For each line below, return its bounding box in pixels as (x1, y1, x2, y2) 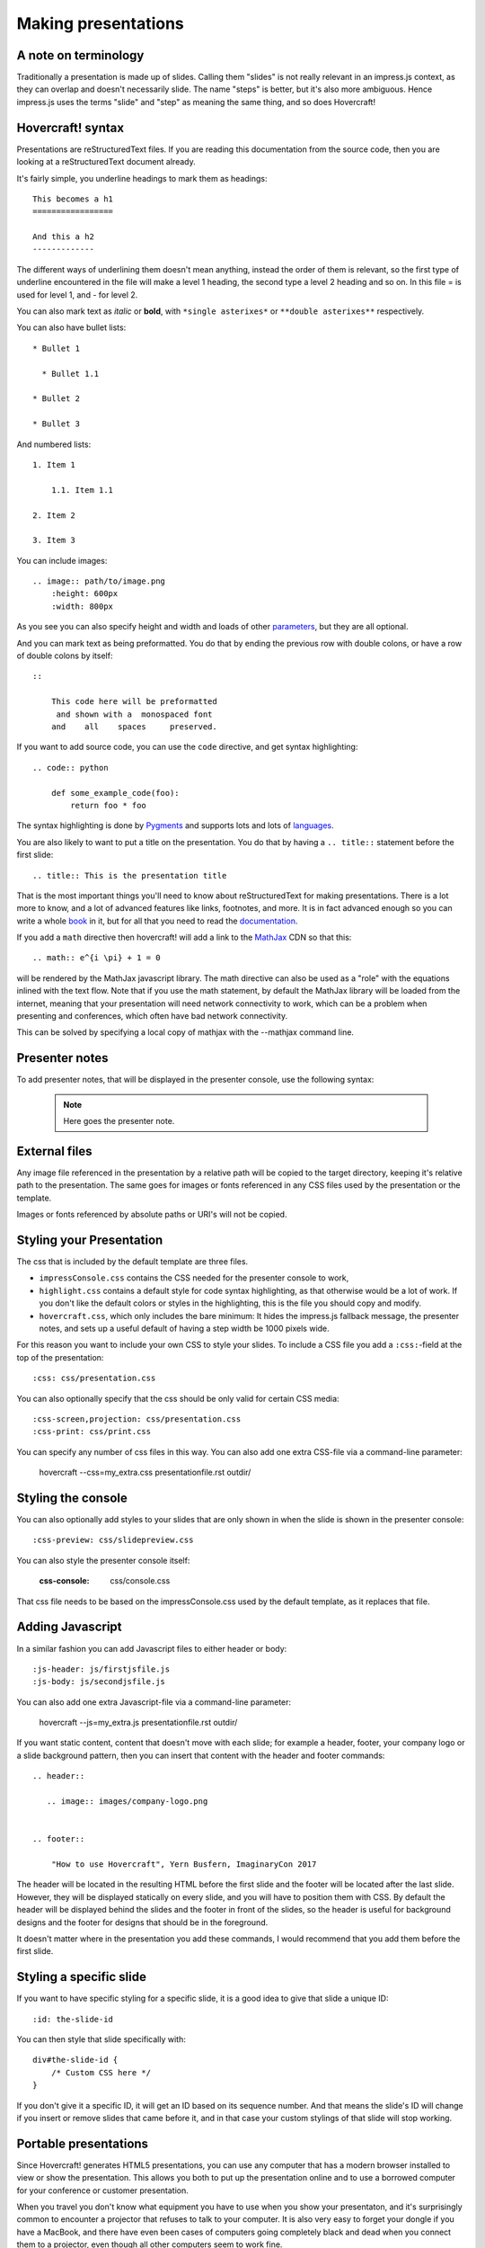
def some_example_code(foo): (50, 788, 180, 798)
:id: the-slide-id (32, 2014, 114, 2024)
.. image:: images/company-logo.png (46, 1797, 208, 1806)
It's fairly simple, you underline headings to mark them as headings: (16, 173, 268, 183)
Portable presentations (16, 2136, 148, 2151)
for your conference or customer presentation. (16, 2185, 189, 2196)
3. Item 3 (32, 535, 75, 546)
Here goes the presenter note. (63, 1116, 175, 1127)
